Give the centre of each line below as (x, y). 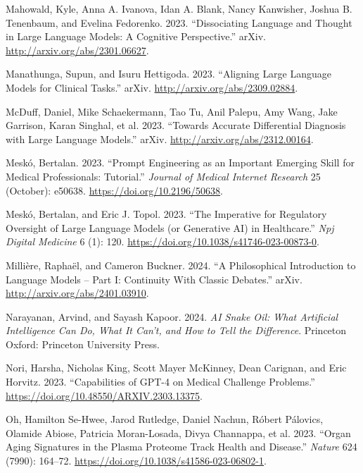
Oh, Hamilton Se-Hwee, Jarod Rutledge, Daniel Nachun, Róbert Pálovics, (165, 419)
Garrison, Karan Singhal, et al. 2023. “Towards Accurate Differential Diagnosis (176, 125)
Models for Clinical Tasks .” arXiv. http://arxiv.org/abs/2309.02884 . (152, 87)
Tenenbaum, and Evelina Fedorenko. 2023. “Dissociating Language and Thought (179, 22)
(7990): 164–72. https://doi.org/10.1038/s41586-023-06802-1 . (136, 461)
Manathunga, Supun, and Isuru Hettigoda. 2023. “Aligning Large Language (169, 74)
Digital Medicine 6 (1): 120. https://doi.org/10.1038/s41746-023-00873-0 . (163, 241)
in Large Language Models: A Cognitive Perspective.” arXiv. (136, 36)
